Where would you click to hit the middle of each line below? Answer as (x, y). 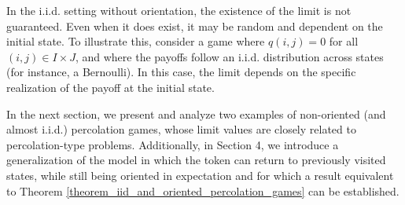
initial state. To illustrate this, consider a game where (136, 41)
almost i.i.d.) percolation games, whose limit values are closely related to (181, 129)
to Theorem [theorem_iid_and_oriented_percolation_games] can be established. (203, 190)
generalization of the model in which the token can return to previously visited (196, 160)
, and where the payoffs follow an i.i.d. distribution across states (229, 56)
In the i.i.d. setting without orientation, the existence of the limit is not (179, 10)
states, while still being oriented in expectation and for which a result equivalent (200, 175)
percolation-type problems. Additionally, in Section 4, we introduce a (173, 144)
